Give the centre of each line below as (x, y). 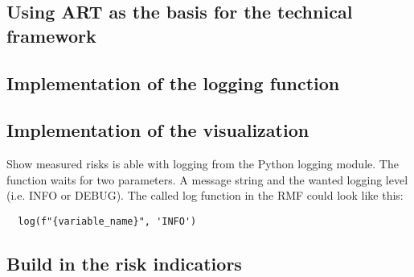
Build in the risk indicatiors (124, 263)
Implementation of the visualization (158, 130)
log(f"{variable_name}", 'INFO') (107, 221)
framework (51, 35)
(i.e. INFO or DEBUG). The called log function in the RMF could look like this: (205, 195)
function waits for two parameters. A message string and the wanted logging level (207, 179)
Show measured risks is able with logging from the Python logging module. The (203, 164)
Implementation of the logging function (173, 83)
